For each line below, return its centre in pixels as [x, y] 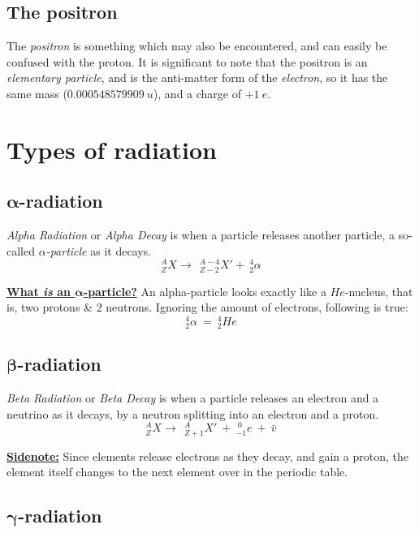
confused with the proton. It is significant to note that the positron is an [187, 61]
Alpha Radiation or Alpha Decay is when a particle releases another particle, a [201, 235]
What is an [39, 291]
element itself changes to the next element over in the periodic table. [177, 472]
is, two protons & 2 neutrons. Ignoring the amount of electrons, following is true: [207, 307]
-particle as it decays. [99, 250]
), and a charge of [197, 93]
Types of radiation [112, 149]
